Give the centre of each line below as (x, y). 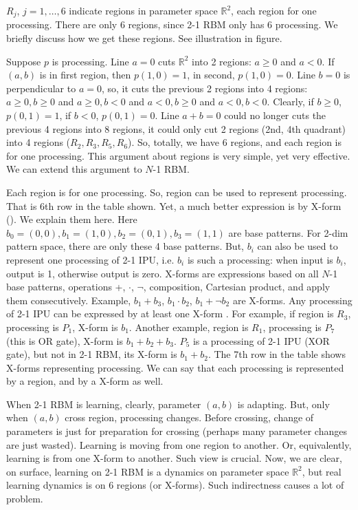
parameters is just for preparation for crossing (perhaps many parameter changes (177, 431)
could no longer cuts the (275, 115)
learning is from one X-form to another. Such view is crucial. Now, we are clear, (174, 458)
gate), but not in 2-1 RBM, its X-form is (92, 354)
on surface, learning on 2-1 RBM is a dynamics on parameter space (148, 471)
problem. (25, 499)
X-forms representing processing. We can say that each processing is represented (175, 367)
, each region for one (274, 10)
